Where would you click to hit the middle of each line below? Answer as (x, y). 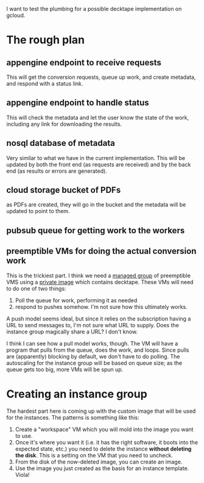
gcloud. (16, 15)
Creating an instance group (77, 394)
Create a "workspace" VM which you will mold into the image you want (104, 429)
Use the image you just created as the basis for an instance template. (102, 468)
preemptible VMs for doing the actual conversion (101, 251)
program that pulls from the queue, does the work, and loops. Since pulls (98, 350)
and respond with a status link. (45, 84)
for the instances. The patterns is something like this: (73, 417)
